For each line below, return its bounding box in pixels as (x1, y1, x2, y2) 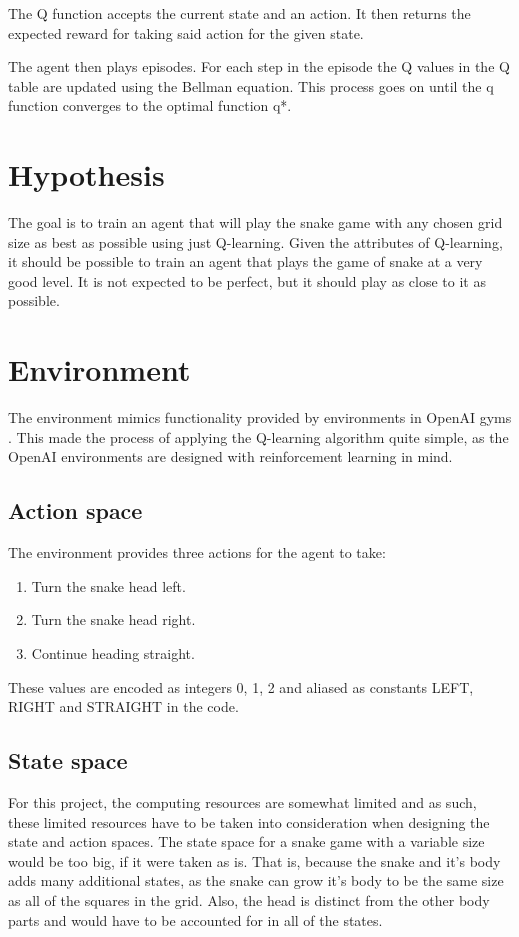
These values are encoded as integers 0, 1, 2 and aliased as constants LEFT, (8, 676, 474, 697)
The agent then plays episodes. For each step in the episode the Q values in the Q (8, 56, 510, 77)
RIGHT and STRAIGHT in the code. (8, 696, 239, 717)
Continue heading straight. (31, 642, 195, 663)
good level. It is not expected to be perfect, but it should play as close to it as (8, 270, 486, 291)
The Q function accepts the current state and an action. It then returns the (8, 3, 471, 23)
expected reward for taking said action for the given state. (8, 22, 364, 43)
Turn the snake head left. (31, 575, 186, 596)
